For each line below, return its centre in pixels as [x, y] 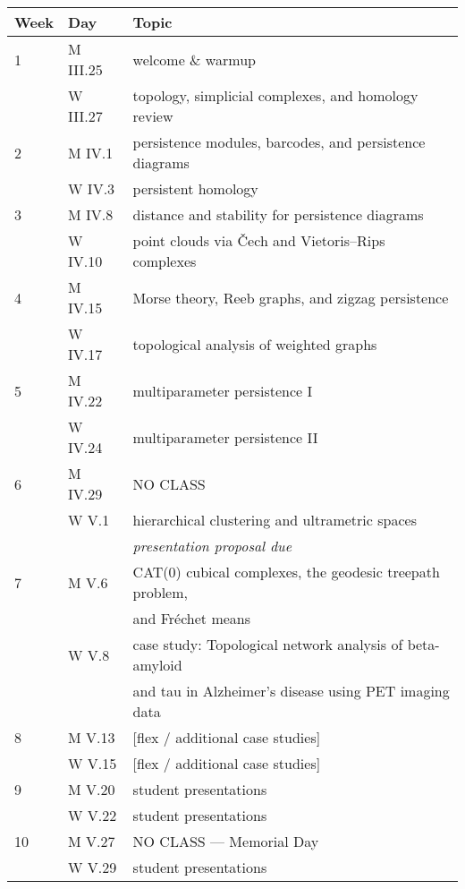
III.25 [85, 69]
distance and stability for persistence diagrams [278, 214]
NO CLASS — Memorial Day [226, 841]
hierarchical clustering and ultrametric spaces [275, 520]
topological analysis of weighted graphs [255, 344]
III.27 [85, 116]
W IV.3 [92, 188]
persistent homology [195, 188]
